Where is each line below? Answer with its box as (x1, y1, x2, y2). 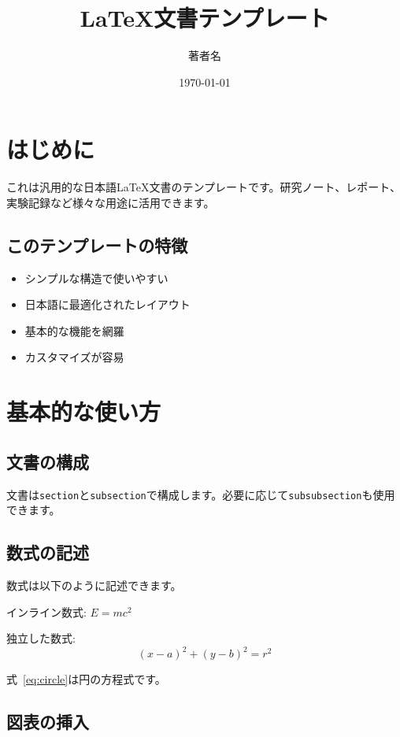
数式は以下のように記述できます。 (6, 577, 182, 594)
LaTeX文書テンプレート (80, 2, 330, 34)
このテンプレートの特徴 (6, 232, 188, 257)
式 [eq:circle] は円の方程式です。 (6, 671, 166, 687)
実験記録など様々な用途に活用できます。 (6, 194, 215, 210)
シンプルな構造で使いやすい (24, 269, 169, 286)
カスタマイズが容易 (24, 349, 124, 365)
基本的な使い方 (6, 395, 161, 428)
